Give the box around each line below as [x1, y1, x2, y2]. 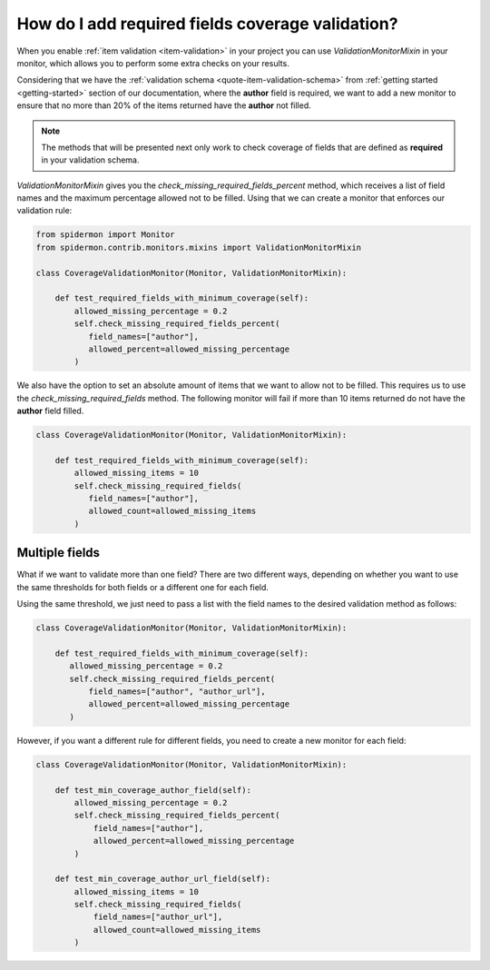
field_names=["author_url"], [93, 912, 223, 922]
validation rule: [16, 205, 73, 216]
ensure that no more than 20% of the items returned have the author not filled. [16, 100, 312, 111]
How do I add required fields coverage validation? [16, 14, 398, 34]
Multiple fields [16, 545, 100, 560]
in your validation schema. [41, 154, 140, 165]
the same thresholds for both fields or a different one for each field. [16, 581, 269, 592]
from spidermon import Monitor [35, 230, 176, 240]
